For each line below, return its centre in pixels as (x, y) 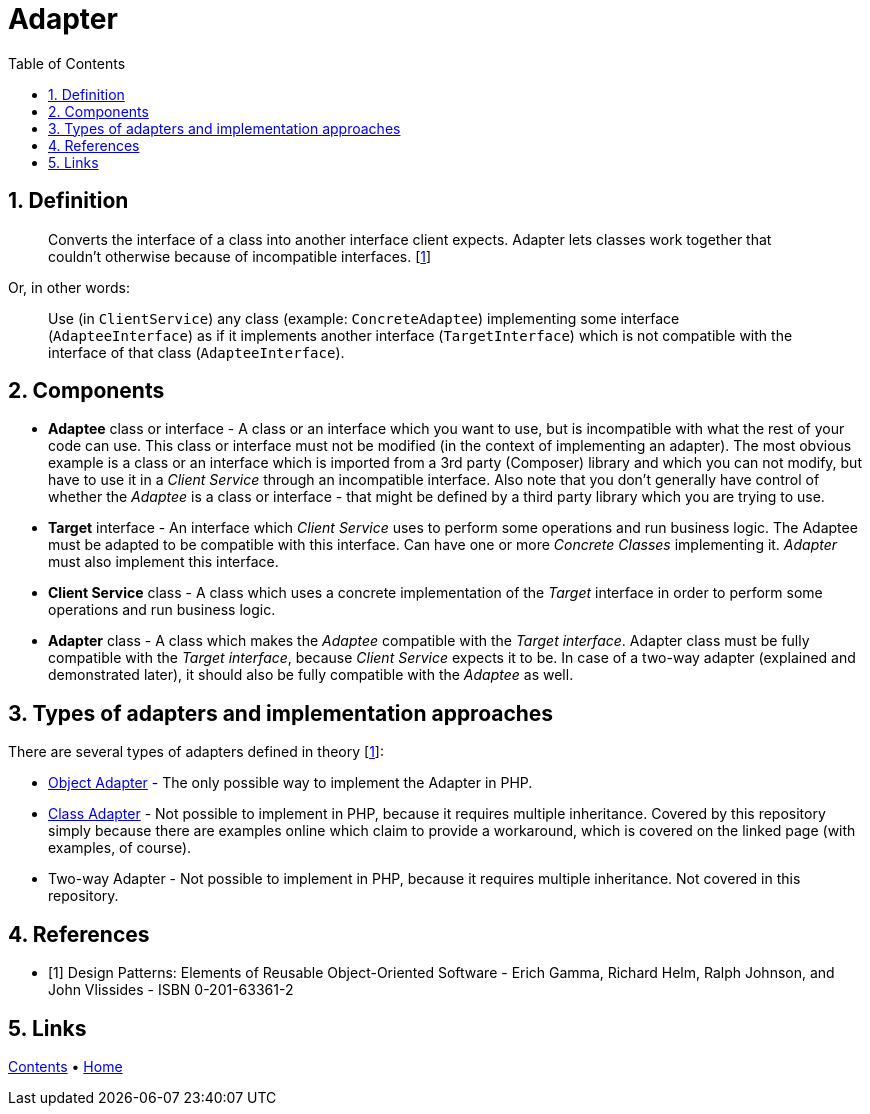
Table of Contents (67, 63)
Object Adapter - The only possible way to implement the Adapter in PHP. (290, 783)
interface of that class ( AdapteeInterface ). (196, 352)
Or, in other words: (69, 287)
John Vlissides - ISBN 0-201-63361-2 (171, 990)
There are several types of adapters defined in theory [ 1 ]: (196, 752)
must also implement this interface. (163, 562)
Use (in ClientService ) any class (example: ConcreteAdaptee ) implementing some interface (364, 318)
